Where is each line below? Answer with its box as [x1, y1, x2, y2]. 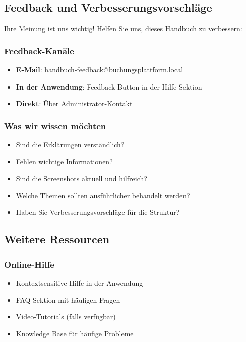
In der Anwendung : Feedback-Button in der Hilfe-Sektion [16, 81, 202, 92]
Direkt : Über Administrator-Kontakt [16, 98, 133, 109]
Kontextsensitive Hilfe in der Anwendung [16, 277, 143, 288]
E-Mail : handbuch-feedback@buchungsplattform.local [16, 64, 183, 75]
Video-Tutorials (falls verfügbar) [16, 311, 116, 322]
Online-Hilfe [4, 258, 54, 270]
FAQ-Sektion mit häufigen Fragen [16, 294, 120, 305]
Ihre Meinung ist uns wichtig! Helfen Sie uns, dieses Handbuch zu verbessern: [4, 23, 242, 34]
